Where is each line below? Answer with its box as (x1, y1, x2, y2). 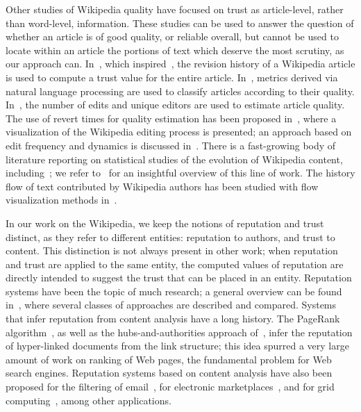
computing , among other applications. (6, 393, 171, 407)
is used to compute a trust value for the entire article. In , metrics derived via (6, 69, 338, 84)
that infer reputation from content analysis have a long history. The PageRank (6, 311, 340, 326)
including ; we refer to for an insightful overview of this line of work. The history (6, 165, 355, 180)
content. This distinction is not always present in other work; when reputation (6, 243, 338, 258)
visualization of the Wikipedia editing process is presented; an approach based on (6, 124, 352, 139)
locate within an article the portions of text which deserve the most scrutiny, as (6, 42, 344, 57)
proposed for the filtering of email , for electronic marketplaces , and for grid (6, 379, 335, 394)
